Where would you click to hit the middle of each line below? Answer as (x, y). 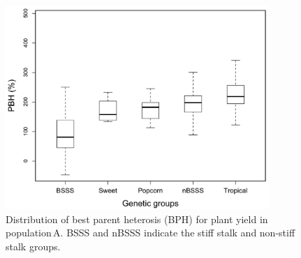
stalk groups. (33, 246)
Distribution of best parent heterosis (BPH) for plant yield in (137, 219)
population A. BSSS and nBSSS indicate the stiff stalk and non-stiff (150, 233)
